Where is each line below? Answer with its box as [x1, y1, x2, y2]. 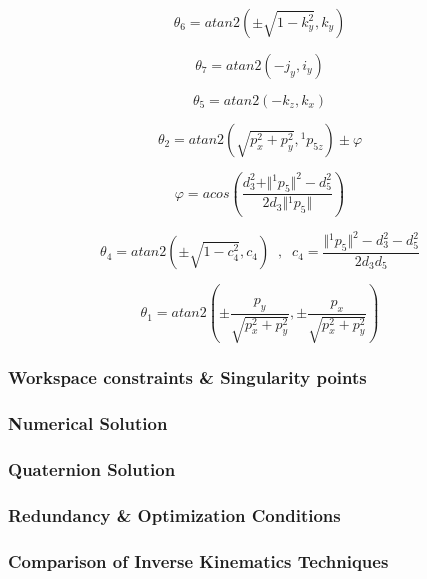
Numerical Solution [8, 411, 168, 436]
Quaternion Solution [8, 456, 176, 481]
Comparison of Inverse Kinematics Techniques [8, 548, 389, 573]
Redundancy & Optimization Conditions [8, 502, 341, 527]
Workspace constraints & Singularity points [8, 365, 367, 390]
